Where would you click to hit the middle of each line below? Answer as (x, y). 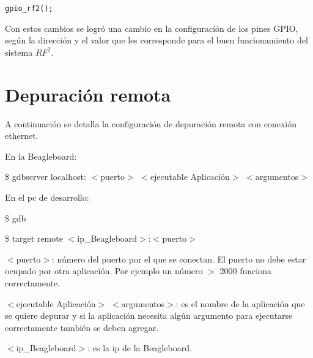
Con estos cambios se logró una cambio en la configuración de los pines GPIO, (152, 28)
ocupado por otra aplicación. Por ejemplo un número (104, 271)
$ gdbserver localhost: (46, 177)
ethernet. (22, 136)
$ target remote (34, 238)
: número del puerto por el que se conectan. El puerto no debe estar (179, 259)
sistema (19, 52)
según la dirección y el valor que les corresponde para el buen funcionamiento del (156, 40)
